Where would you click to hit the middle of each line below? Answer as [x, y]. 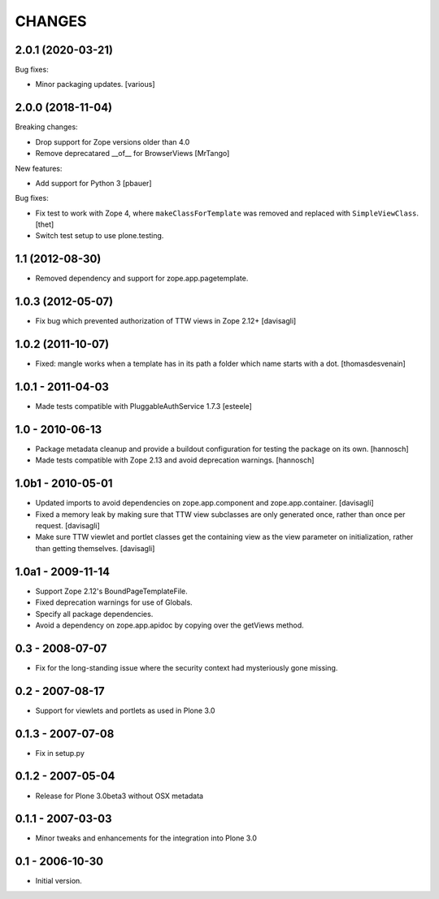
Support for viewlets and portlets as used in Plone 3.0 [125, 710]
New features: [39, 168]
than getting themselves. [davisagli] [95, 548]
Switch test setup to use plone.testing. [100, 236]
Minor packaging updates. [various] [95, 85]
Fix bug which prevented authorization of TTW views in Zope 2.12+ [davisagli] [166, 321]
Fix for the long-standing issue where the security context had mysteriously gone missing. [187, 667]
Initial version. [59, 881]
